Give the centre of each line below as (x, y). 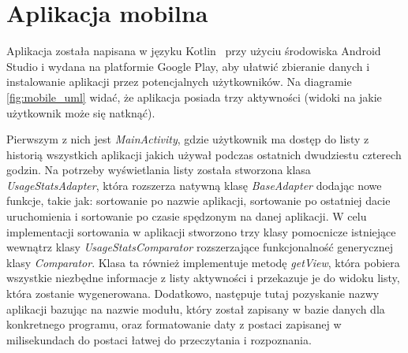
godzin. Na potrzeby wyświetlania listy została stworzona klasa (159, 170)
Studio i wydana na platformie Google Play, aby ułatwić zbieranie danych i (188, 66)
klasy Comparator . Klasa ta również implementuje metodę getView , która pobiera (203, 262)
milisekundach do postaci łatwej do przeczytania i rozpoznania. (159, 339)
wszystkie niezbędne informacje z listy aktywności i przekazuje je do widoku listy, (203, 278)
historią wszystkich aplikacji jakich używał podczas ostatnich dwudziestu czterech (204, 154)
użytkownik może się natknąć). (81, 112)
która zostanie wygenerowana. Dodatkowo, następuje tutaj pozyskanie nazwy (193, 294)
